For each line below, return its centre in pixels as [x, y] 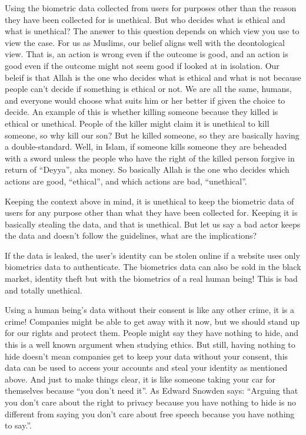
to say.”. [18, 425]
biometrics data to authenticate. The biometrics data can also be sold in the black [153, 267]
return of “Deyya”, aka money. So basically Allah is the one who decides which [147, 169]
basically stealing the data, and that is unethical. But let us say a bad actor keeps [153, 224]
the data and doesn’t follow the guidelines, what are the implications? [131, 235]
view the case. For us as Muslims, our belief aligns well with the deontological [145, 42]
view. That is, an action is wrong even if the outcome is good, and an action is [147, 54]
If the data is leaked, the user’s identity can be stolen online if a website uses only [152, 255]
